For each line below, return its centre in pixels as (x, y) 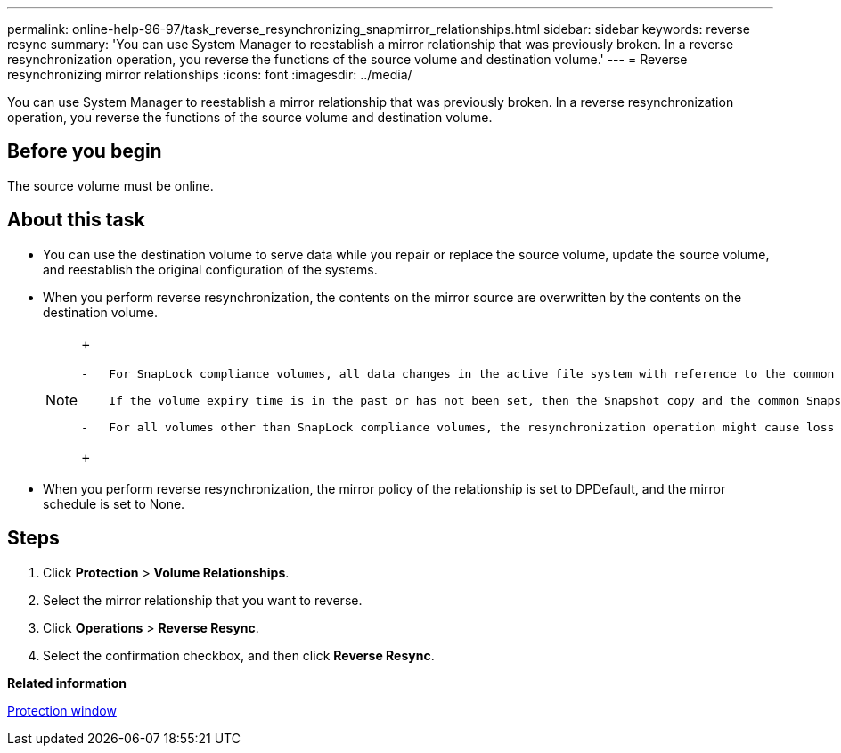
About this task (76, 220)
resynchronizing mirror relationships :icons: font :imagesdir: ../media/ (210, 74)
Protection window (62, 710)
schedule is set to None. (114, 503)
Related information (67, 683)
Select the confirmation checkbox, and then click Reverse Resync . (239, 655)
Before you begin (85, 151)
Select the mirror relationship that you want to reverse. (203, 600)
